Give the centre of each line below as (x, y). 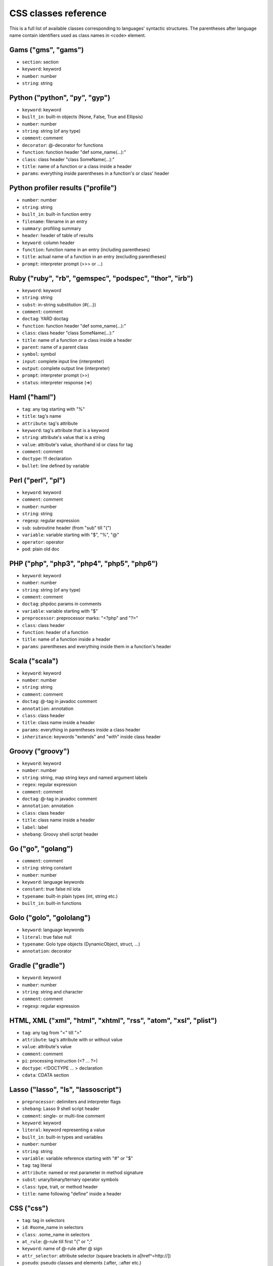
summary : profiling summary (52, 228)
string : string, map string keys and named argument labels (85, 777)
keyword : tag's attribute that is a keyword (65, 430)
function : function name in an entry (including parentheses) (86, 250)
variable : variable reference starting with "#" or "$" (78, 1158)
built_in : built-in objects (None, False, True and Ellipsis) (82, 117)
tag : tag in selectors (43, 1220)
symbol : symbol (39, 354)
